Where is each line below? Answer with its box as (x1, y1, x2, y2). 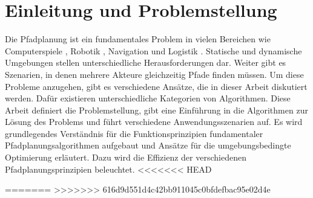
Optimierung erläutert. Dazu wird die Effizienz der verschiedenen (5, 151, 246, 164)
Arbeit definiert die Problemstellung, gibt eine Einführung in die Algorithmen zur (5, 103, 308, 116)
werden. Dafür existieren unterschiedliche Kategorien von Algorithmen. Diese (5, 92, 291, 104)
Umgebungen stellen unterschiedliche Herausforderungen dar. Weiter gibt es (5, 56, 286, 69)
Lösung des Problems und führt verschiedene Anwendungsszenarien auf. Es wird (5, 115, 303, 128)
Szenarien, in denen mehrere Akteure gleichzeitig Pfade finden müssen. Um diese (5, 68, 304, 80)
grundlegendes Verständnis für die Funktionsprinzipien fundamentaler (5, 127, 263, 139)
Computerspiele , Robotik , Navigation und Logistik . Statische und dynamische (5, 44, 302, 57)
